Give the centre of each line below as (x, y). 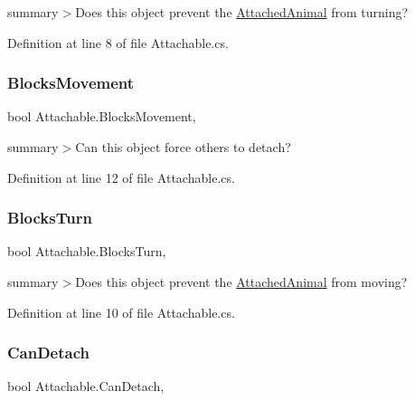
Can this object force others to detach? (183, 147)
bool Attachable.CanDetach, (86, 386)
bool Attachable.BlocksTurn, (87, 251)
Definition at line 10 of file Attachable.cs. (121, 312)
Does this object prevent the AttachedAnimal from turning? (242, 12)
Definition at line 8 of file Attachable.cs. (118, 42)
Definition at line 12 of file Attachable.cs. (121, 177)
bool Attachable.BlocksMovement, (102, 116)
